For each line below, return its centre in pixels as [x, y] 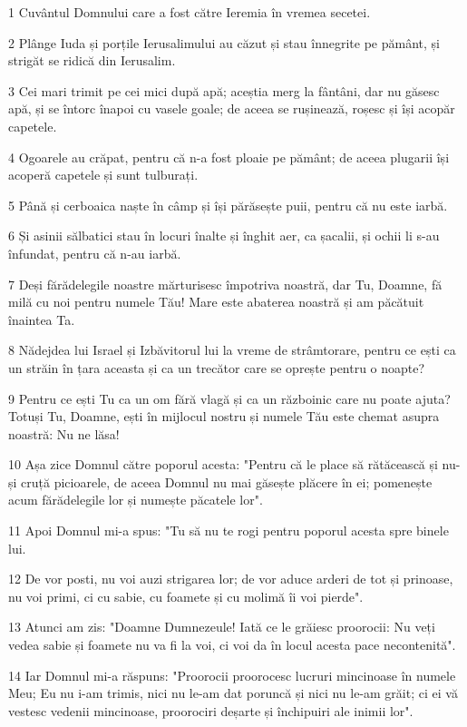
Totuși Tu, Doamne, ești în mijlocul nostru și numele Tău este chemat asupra [224, 416]
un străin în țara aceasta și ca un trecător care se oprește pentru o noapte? [217, 367]
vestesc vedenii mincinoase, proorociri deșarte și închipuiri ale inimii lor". [211, 710]
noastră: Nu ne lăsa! [64, 433]
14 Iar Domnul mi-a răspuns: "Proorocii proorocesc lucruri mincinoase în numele [232, 675]
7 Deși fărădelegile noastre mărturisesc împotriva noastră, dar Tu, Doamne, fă [225, 284]
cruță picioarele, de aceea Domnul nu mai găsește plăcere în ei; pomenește [227, 481]
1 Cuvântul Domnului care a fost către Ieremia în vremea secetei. [190, 12]
